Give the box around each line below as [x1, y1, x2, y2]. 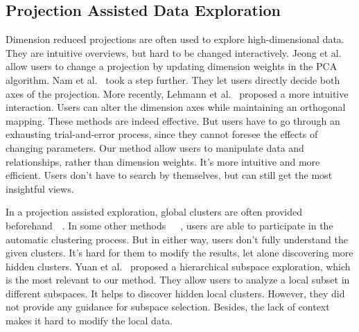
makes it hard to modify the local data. [6, 313, 173, 328]
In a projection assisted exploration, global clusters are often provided [6, 204, 302, 219]
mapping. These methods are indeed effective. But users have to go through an [6, 113, 340, 128]
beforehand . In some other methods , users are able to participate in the [6, 218, 333, 232]
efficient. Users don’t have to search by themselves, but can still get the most [6, 168, 333, 182]
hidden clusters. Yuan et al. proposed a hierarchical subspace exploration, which [6, 259, 351, 273]
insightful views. [6, 181, 74, 195]
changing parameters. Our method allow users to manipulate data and [6, 140, 304, 155]
